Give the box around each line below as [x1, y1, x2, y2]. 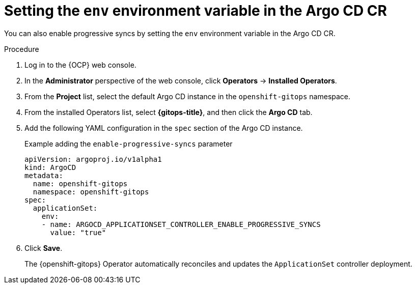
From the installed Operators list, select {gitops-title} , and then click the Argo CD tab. [24, 107, 313, 117]
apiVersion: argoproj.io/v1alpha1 [24, 155, 162, 163]
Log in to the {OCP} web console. [24, 60, 136, 69]
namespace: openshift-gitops [33, 187, 149, 196]
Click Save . [24, 243, 63, 252]
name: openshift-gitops [33, 179, 128, 188]
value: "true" [50, 228, 106, 237]
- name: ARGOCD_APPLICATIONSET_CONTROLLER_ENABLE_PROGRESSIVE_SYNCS [41, 220, 321, 228]
